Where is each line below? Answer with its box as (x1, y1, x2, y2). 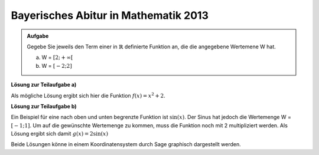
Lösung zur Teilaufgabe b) (11, 103, 77, 110)
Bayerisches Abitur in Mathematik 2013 (11, 9, 209, 22)
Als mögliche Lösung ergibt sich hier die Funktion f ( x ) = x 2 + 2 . (11, 91, 165, 99)
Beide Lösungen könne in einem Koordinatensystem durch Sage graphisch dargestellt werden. (11, 141, 242, 148)
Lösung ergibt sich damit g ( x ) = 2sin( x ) (11, 130, 109, 137)
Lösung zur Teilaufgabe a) (11, 81, 77, 88)
